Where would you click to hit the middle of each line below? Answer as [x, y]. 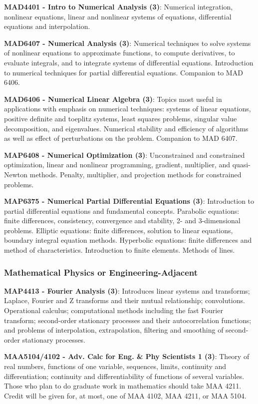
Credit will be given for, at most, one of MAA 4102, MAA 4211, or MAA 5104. [125, 395]
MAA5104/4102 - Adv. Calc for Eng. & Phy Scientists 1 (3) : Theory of [127, 356]
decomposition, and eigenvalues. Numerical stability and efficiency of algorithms [126, 128]
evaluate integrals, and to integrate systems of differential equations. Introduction [129, 62]
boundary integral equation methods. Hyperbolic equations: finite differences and [128, 240]
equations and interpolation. [47, 26]
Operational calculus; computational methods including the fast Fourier [114, 310]
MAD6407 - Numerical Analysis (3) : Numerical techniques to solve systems [128, 43]
